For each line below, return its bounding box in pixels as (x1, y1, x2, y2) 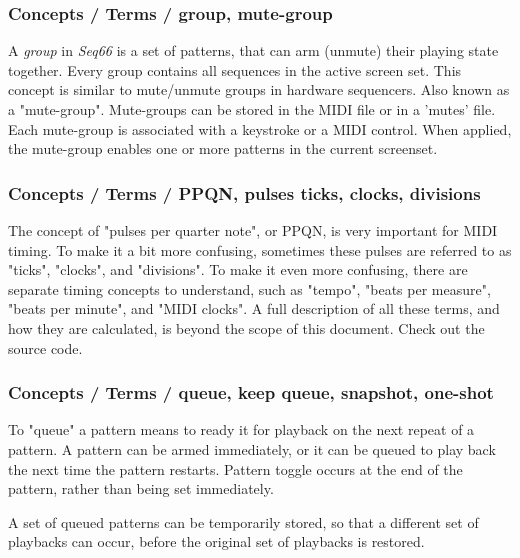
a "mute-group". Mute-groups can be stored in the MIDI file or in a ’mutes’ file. (8, 99, 496, 119)
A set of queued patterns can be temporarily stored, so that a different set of (8, 511, 479, 532)
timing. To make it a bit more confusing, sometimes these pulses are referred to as (8, 239, 512, 260)
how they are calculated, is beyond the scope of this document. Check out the (8, 317, 485, 338)
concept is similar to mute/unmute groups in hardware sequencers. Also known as (8, 79, 510, 100)
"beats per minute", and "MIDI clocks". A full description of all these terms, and (8, 298, 500, 319)
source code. (8, 337, 83, 358)
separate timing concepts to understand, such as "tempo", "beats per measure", (8, 278, 491, 299)
